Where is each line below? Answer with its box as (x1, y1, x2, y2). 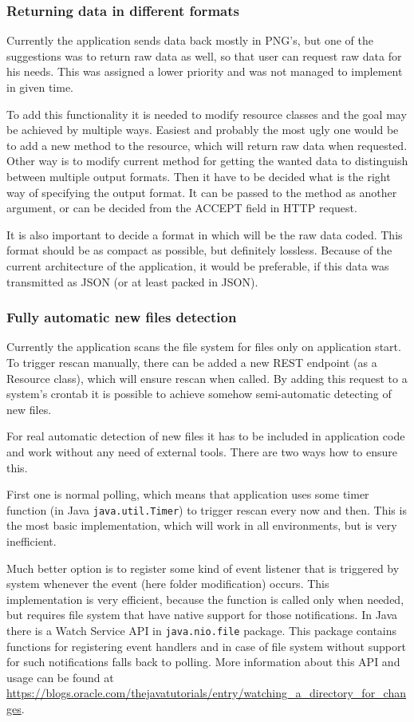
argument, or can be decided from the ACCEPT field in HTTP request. (6, 199, 357, 216)
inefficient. (6, 532, 57, 549)
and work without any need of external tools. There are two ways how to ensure (6, 443, 397, 460)
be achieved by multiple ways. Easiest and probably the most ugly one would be (6, 121, 399, 138)
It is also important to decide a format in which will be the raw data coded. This (6, 226, 403, 243)
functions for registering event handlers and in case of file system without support (6, 637, 406, 654)
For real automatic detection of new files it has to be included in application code (6, 428, 405, 444)
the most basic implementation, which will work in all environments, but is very (6, 517, 397, 534)
